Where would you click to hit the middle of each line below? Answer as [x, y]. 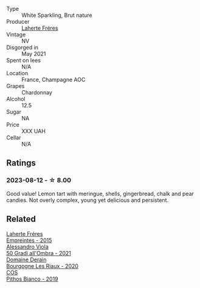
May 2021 [34, 54]
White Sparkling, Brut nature [57, 15]
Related [21, 219]
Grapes [16, 86]
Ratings [21, 163]
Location [17, 73]
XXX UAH [33, 131]
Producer [18, 22]
